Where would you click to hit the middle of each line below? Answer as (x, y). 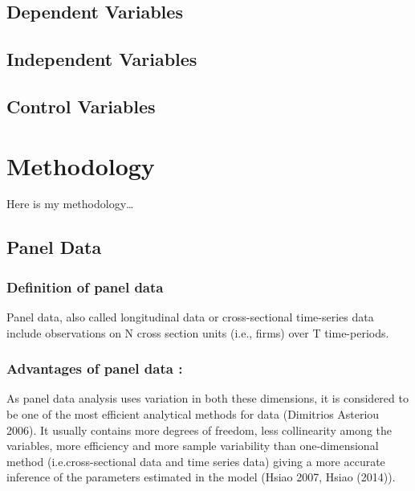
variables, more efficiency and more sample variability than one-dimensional (193, 446)
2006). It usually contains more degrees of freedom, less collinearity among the (199, 430)
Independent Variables (102, 59)
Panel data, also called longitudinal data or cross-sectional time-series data (190, 317)
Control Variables (81, 106)
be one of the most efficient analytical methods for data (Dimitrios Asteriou (193, 414)
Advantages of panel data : (95, 368)
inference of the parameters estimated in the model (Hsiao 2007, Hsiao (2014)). (201, 477)
